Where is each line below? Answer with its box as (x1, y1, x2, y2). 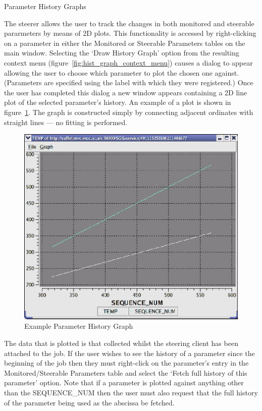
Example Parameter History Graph (24, 321, 133, 331)
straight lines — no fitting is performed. (4, 116, 128, 127)
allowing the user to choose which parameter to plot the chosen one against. (4, 67, 239, 78)
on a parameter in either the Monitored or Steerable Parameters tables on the (4, 37, 245, 48)
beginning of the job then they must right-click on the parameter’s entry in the (4, 358, 249, 368)
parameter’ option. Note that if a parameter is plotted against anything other (4, 377, 244, 388)
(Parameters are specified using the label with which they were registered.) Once (4, 77, 253, 88)
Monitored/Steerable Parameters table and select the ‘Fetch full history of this (4, 367, 247, 378)
